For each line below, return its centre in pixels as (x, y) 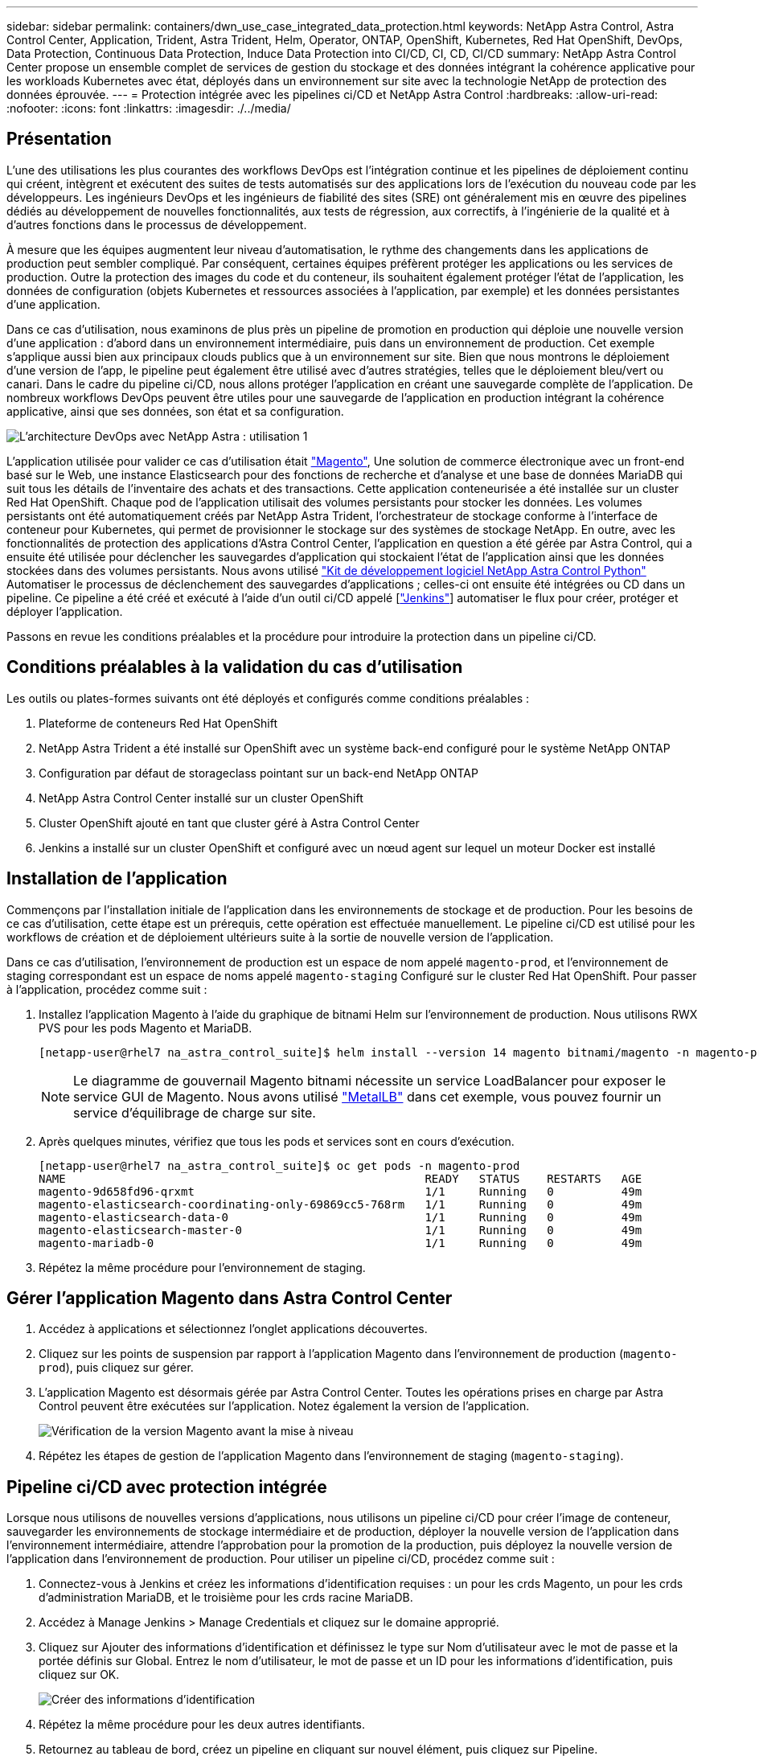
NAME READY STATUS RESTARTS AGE (341, 1178)
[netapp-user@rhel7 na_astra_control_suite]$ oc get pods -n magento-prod (279, 1165)
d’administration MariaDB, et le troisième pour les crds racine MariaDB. (226, 1598)
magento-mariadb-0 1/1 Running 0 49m (341, 1243)
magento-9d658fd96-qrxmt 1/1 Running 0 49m (341, 1191)
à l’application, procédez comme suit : (107, 989)
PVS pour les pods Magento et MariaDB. (146, 1028)
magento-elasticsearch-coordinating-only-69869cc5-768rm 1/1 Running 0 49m (341, 1204)
